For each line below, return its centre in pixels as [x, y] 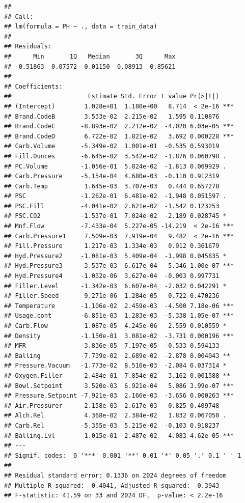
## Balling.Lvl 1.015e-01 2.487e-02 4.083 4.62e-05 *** [119, 436]
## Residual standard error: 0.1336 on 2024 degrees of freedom [115, 475]
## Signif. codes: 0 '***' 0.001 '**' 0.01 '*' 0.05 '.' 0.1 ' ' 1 [123, 455]
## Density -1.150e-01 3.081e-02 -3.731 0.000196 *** [119, 336]
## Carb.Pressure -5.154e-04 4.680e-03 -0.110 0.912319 [112, 176]
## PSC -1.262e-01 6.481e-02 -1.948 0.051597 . [115, 196]
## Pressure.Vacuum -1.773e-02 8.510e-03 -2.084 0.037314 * [115, 366]
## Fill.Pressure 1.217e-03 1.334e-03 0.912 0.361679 [112, 246]
